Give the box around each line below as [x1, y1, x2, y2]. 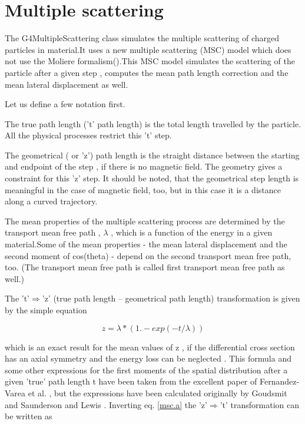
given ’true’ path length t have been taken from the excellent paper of [5, 375, 257, 387]
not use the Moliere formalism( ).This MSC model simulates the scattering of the [5, 55, 295, 67]
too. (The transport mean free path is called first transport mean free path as [5, 261, 285, 273]
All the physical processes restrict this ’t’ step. [5, 129, 172, 141]
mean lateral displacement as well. [5, 78, 128, 90]
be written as [5, 410, 52, 422]
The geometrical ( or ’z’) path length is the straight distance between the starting [5, 148, 300, 161]
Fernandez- [259, 375, 300, 387]
